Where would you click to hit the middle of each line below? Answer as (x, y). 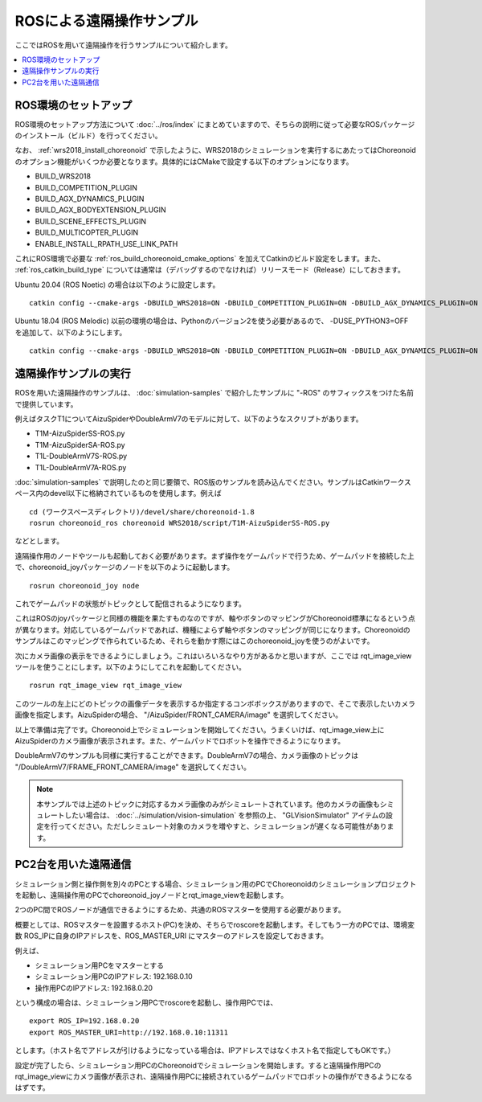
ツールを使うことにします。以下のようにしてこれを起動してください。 (131, 666)
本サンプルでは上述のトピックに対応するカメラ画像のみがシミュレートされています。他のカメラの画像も (208, 804)
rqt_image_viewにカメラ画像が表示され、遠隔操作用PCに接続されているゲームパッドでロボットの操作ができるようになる (214, 1076)
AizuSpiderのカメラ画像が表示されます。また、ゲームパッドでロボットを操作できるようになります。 (180, 740)
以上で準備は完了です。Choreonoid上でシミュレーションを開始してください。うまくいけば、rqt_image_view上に (200, 729)
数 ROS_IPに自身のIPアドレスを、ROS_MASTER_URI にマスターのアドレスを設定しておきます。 (172, 936)
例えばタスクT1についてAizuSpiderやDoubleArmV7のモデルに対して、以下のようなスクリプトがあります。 (189, 419)
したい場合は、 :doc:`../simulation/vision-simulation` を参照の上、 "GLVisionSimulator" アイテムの (225, 815)
